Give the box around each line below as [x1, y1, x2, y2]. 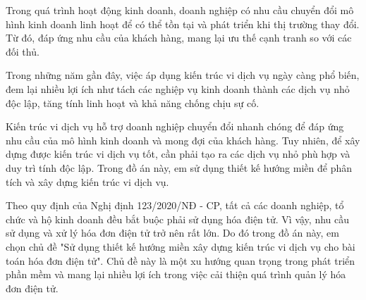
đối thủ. [6, 44, 39, 58]
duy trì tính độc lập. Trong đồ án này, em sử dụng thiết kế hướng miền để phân [6, 160, 352, 175]
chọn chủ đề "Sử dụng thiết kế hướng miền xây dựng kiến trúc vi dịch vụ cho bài [6, 239, 355, 254]
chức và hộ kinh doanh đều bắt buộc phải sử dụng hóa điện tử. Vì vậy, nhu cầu [6, 211, 350, 226]
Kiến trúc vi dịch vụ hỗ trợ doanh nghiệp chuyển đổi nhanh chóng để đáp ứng [6, 119, 344, 134]
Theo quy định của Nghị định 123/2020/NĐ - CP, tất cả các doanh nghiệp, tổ [6, 198, 344, 213]
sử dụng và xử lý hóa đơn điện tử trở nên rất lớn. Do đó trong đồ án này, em [6, 225, 339, 240]
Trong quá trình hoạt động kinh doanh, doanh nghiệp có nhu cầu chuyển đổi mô [6, 3, 354, 17]
